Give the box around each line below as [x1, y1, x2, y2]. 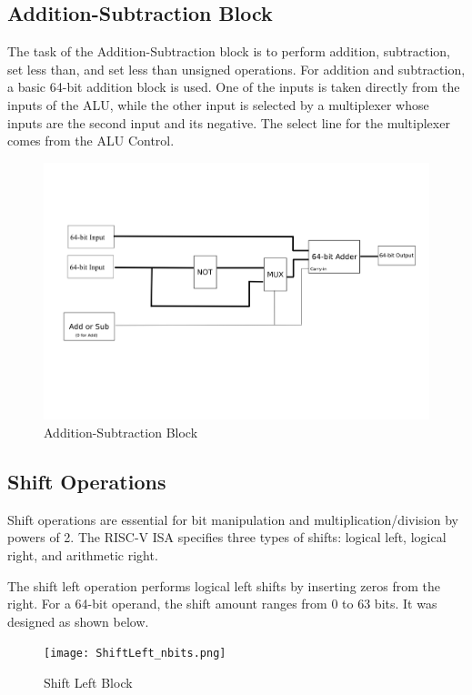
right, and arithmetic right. [7, 546, 158, 564]
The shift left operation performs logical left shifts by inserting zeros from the [7, 576, 440, 595]
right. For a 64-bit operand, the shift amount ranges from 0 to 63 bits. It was [7, 594, 437, 613]
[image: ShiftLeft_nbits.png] [44, 647, 226, 660]
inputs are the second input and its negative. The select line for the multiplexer [7, 113, 450, 132]
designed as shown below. [7, 611, 149, 630]
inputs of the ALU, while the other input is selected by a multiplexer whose [7, 95, 429, 114]
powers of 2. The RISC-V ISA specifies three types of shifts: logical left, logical [7, 528, 447, 547]
